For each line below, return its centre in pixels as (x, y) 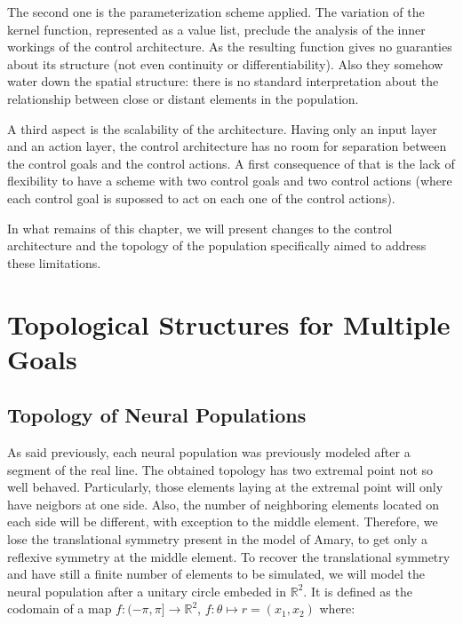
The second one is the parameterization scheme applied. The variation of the (216, 12)
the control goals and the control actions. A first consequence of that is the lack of (231, 163)
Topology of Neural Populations (157, 415)
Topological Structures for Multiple (229, 324)
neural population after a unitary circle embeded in (147, 591)
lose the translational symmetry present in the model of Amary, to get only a (217, 539)
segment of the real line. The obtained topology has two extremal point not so (220, 469)
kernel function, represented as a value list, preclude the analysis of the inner (216, 29)
